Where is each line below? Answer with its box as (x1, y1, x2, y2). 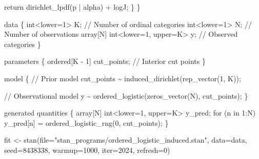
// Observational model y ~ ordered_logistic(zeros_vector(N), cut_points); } (4, 90, 248, 101)
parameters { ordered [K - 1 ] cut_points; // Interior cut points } (4, 56, 206, 66)
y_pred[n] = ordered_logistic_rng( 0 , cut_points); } (4, 117, 169, 128)
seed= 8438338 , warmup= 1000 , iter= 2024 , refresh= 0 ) (4, 144, 170, 155)
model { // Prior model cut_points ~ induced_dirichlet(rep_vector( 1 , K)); (4, 73, 241, 83)
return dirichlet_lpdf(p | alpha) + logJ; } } (4, 2, 141, 12)
